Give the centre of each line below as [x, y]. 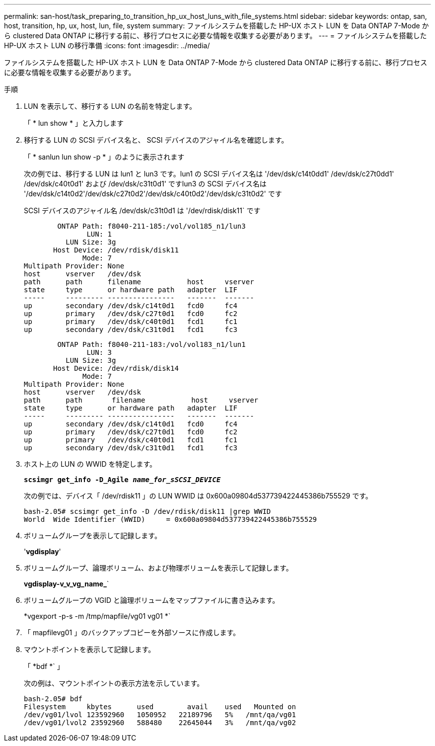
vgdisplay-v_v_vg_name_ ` [67, 584]
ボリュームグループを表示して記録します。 [93, 536]
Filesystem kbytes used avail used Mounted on [160, 707]
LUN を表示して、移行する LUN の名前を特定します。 [110, 106]
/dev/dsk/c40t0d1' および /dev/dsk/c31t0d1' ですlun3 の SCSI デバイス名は [145, 184]
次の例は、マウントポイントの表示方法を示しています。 [114, 683]
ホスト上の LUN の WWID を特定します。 [90, 464]
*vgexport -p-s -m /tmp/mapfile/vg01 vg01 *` [97, 616]
